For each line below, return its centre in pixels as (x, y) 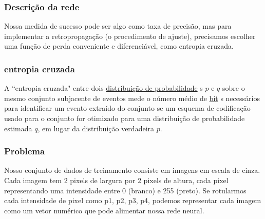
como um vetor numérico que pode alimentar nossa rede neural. (104, 210)
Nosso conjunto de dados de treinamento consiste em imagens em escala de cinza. (132, 170)
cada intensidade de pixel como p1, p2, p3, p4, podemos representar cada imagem (133, 200)
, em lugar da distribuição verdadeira (96, 128)
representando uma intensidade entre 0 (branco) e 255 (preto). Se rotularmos (125, 190)
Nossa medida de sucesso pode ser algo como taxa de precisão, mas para (118, 26)
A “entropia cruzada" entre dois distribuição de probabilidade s (103, 88)
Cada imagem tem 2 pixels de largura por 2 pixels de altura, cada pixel (116, 180)
